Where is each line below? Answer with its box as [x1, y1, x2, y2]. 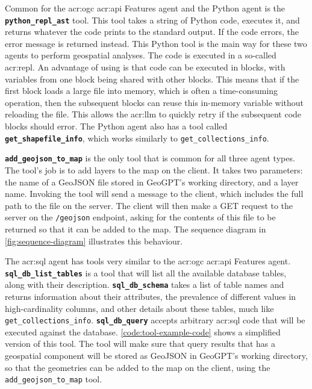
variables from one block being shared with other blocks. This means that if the [5, 72, 299, 85]
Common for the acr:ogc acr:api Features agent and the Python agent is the [5, 2, 285, 14]
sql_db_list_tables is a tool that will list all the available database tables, [5, 266, 287, 279]
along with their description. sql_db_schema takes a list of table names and [5, 278, 284, 291]
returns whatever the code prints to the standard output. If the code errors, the [5, 25, 299, 38]
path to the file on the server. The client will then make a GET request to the [5, 199, 293, 211]
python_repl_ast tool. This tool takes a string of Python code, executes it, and [5, 13, 300, 26]
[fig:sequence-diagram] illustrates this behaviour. [5, 234, 183, 247]
